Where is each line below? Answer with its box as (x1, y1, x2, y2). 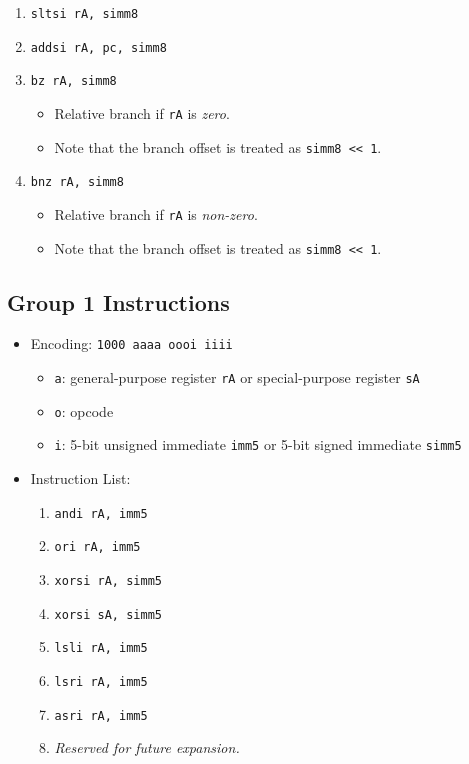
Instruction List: (30, 468, 131, 489)
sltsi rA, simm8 (30, 7, 139, 21)
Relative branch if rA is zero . (54, 102, 230, 123)
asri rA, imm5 (54, 708, 148, 723)
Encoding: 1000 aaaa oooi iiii (30, 333, 233, 354)
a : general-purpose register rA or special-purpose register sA (54, 367, 420, 388)
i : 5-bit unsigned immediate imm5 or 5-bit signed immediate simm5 (54, 434, 462, 455)
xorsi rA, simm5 (54, 573, 162, 588)
